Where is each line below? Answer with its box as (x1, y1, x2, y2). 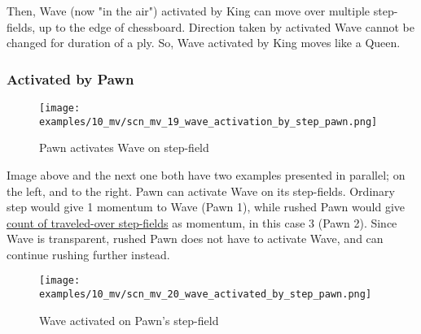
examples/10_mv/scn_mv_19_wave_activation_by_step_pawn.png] (39, 115, 378, 128)
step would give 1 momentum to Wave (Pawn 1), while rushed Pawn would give (7, 198, 405, 215)
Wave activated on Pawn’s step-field (39, 311, 219, 328)
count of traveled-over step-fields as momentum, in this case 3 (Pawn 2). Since (7, 214, 397, 231)
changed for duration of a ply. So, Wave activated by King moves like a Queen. (7, 34, 401, 51)
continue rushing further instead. (7, 245, 170, 262)
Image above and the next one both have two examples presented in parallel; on (7, 166, 406, 183)
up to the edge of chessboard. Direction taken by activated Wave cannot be (38, 18, 414, 35)
